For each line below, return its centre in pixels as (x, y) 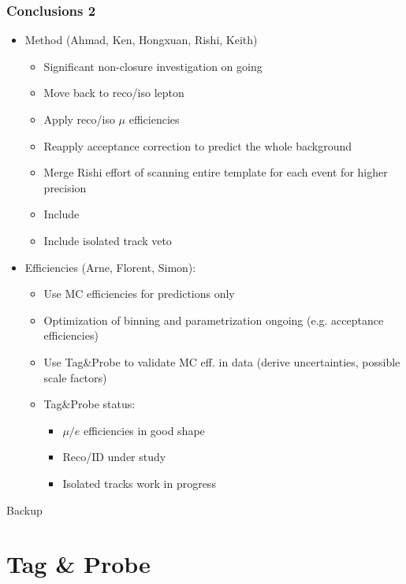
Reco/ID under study (114, 457)
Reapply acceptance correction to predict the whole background (197, 145)
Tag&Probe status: (89, 404)
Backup (24, 510)
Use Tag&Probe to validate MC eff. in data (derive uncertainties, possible (222, 361)
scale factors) (75, 377)
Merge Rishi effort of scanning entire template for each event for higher (216, 172)
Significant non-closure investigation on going (153, 66)
